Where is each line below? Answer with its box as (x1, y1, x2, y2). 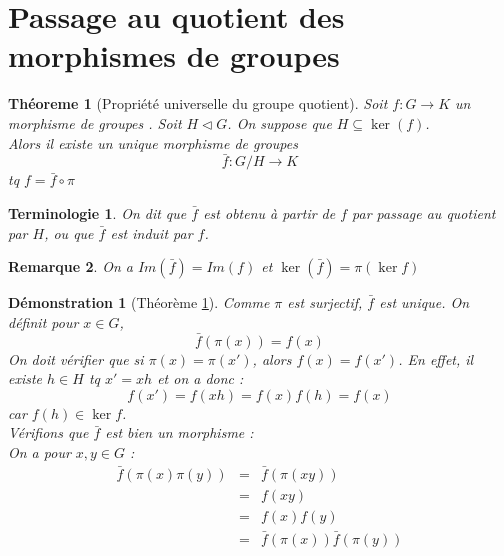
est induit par (110, 222, 193, 243)
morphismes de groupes (8, 35, 340, 76)
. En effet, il (398, 348, 474, 369)
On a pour (8, 441, 71, 462)
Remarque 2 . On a (8, 256, 133, 277)
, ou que (44, 222, 94, 243)
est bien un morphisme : (105, 422, 254, 443)
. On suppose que (227, 112, 332, 133)
